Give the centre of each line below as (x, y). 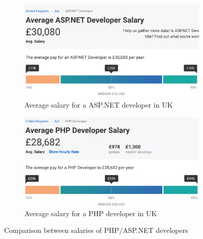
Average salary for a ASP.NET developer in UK (99, 105)
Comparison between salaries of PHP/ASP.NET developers (96, 230)
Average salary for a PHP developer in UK (91, 213)
